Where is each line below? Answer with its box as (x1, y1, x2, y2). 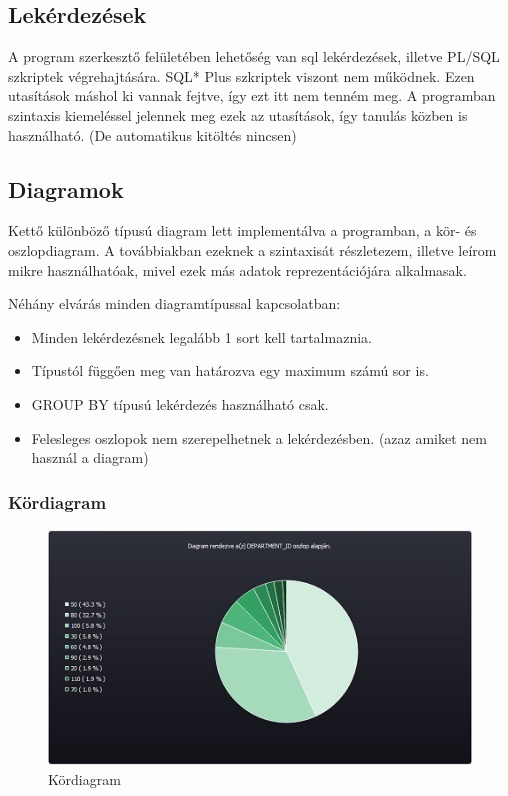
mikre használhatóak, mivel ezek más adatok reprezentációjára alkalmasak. (8, 259, 467, 280)
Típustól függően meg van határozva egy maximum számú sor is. (31, 360, 429, 381)
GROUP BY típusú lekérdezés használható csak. (31, 393, 329, 414)
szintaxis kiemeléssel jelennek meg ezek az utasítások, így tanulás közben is (8, 104, 468, 125)
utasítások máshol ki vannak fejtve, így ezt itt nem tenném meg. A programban (8, 85, 496, 106)
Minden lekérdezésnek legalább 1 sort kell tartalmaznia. (31, 326, 372, 347)
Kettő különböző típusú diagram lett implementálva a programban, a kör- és (8, 220, 477, 241)
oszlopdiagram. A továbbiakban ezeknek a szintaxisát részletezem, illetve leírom (8, 239, 497, 260)
